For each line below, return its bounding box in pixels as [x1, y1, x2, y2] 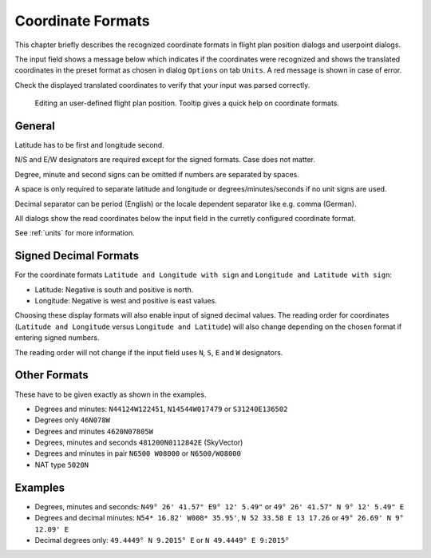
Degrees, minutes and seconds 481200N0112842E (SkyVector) [34, 437, 243, 447]
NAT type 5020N [34, 460, 89, 469]
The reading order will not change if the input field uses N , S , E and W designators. [14, 347, 283, 357]
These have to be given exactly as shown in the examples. [14, 390, 207, 399]
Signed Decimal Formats [14, 249, 140, 263]
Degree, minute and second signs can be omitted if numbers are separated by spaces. [14, 169, 299, 179]
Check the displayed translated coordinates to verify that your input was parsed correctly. [14, 80, 310, 89]
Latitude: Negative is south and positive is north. [34, 284, 194, 295]
